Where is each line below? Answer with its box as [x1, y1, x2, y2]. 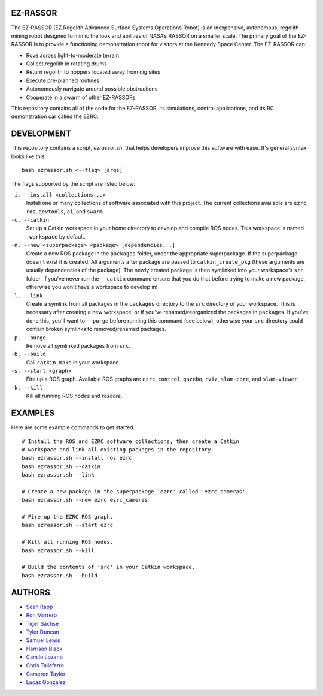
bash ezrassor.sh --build [22, 572, 98, 579]
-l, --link [11, 292, 43, 299]
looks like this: [11, 153, 47, 160]
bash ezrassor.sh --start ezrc [22, 522, 114, 529]
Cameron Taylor [26, 670, 66, 677]
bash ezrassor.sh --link [22, 471, 95, 478]
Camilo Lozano [26, 653, 63, 661]
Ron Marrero [26, 611, 57, 619]
